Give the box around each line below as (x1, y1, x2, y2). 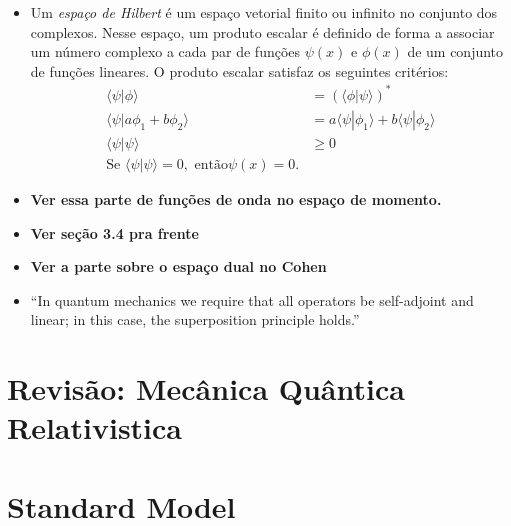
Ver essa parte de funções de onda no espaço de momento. (30, 189, 442, 209)
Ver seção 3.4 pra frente (30, 222, 199, 243)
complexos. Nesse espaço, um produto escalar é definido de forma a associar (30, 21, 495, 42)
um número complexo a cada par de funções (30, 41, 301, 62)
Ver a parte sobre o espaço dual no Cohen (30, 256, 327, 277)
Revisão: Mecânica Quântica (7, 368, 405, 409)
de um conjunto (407, 41, 504, 62)
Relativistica (7, 407, 183, 448)
